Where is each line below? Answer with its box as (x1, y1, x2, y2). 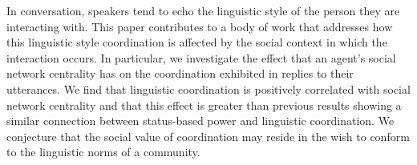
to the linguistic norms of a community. (6, 143, 200, 160)
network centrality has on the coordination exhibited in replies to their (6, 65, 354, 82)
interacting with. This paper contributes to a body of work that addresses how (6, 18, 393, 34)
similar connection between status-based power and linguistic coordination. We (6, 112, 395, 129)
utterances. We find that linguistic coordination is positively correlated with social (6, 80, 411, 97)
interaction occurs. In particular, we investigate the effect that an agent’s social (6, 49, 396, 66)
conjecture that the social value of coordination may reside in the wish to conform (6, 127, 410, 144)
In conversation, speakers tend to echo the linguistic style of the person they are (6, 2, 400, 18)
